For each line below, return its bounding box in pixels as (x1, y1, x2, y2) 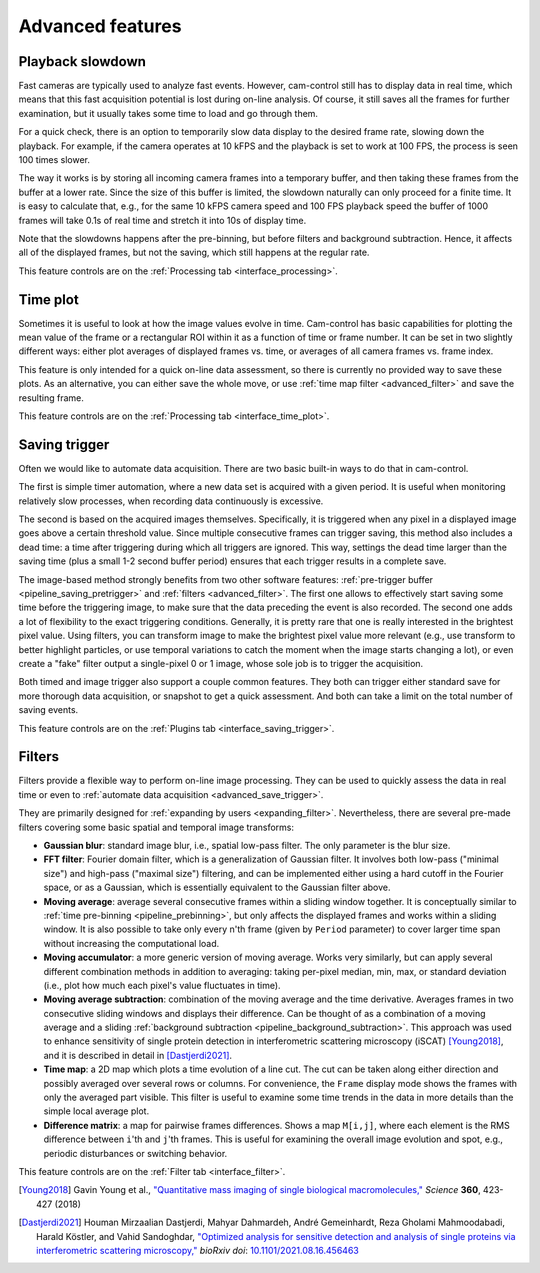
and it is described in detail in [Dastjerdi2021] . (43, 1049, 233, 1061)
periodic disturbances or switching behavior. (43, 1147, 228, 1159)
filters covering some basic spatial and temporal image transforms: (18, 821, 295, 833)
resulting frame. (18, 391, 85, 404)
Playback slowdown (18, 53, 147, 70)
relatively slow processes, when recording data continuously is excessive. (18, 495, 324, 507)
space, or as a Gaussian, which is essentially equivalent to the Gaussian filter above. (43, 881, 391, 894)
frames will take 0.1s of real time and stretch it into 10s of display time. (18, 214, 307, 226)
